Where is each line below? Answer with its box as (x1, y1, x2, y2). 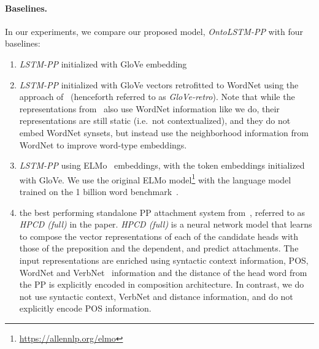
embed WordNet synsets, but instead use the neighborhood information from (19, 126, 309, 139)
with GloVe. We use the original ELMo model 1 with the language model (19, 171, 291, 186)
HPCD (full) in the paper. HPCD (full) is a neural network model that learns (19, 218, 312, 231)
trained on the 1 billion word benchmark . (19, 185, 179, 198)
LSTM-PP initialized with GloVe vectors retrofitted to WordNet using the (19, 78, 299, 91)
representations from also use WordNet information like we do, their (19, 102, 280, 115)
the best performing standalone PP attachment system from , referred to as (19, 205, 306, 218)
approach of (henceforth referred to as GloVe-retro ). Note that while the (19, 90, 295, 103)
